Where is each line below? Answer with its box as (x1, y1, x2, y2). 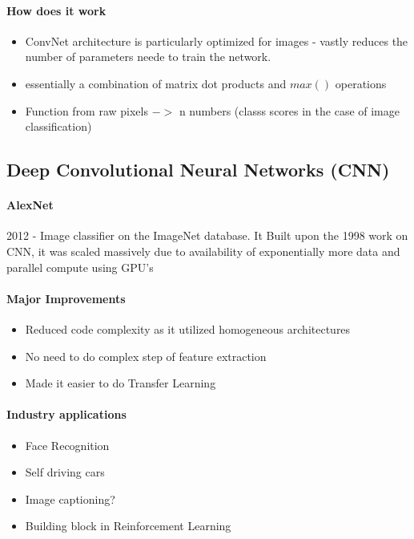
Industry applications (6, 406, 127, 423)
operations (335, 75, 387, 91)
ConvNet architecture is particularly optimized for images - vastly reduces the (25, 32, 408, 49)
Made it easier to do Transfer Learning (25, 375, 216, 391)
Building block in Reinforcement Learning (25, 517, 231, 534)
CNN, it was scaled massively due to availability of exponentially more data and (6, 242, 400, 259)
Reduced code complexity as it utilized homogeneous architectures (25, 320, 351, 337)
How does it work (6, 2, 107, 18)
